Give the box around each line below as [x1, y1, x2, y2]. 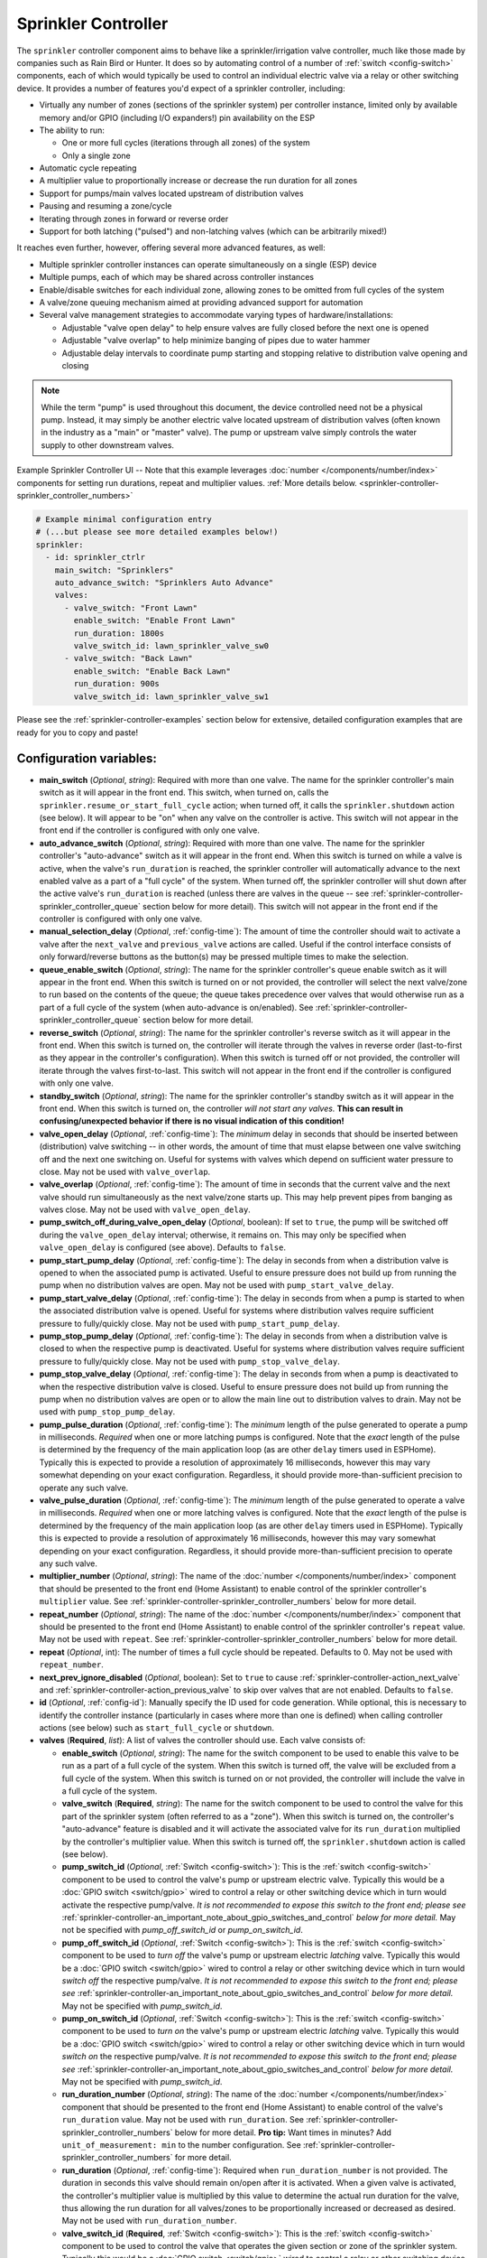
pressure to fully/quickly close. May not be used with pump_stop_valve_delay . [39, 1356, 340, 1367]
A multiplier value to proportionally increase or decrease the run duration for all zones [39, 175, 358, 186]
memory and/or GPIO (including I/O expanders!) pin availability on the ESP [39, 112, 316, 123]
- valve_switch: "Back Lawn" [64, 653, 193, 664]
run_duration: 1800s [73, 628, 165, 639]
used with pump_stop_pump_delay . [39, 1406, 176, 1417]
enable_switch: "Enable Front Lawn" [73, 615, 236, 626]
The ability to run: [39, 125, 106, 135]
